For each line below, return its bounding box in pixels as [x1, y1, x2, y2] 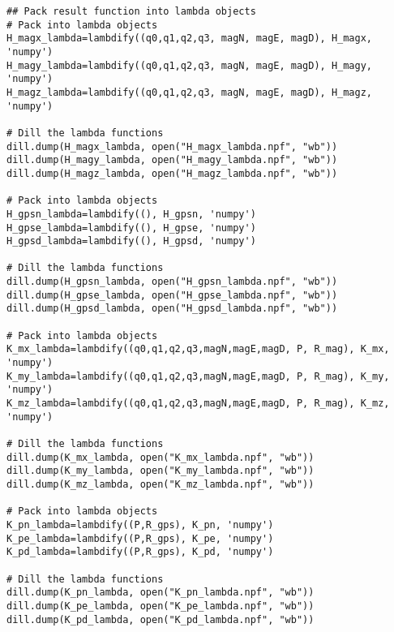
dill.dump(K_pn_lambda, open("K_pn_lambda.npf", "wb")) [6, 587, 315, 599]
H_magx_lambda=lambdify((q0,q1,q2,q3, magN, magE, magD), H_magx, [6, 32, 373, 45]
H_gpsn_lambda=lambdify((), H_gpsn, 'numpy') [6, 208, 256, 220]
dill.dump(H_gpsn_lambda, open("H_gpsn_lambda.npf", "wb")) [6, 276, 338, 288]
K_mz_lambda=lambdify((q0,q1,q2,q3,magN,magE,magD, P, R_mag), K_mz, [6, 398, 390, 410]
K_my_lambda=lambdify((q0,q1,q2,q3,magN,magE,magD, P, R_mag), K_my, [6, 370, 390, 382]
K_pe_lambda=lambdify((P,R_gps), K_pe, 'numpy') [6, 532, 274, 544]
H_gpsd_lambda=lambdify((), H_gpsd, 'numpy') [6, 235, 256, 247]
